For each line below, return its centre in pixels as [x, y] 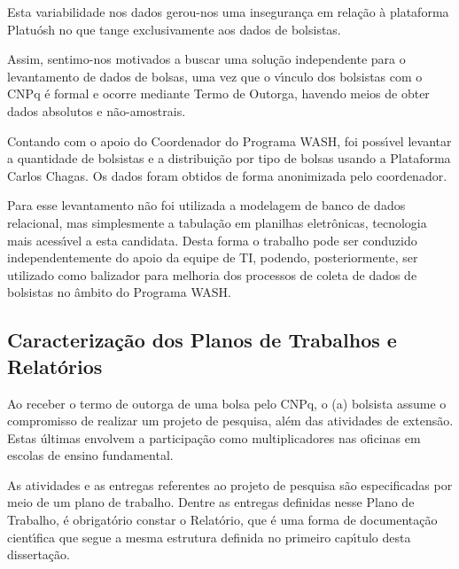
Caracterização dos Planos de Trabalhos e [202, 340]
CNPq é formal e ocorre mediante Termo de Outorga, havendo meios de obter [218, 94]
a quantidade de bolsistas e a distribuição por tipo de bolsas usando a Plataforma [229, 158]
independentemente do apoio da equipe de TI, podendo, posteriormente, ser [213, 257]
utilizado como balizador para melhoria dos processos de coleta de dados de [212, 274]
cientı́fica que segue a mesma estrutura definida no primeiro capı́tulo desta [209, 537]
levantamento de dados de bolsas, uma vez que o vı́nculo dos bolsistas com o [215, 76]
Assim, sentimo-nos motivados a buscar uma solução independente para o [206, 59]
